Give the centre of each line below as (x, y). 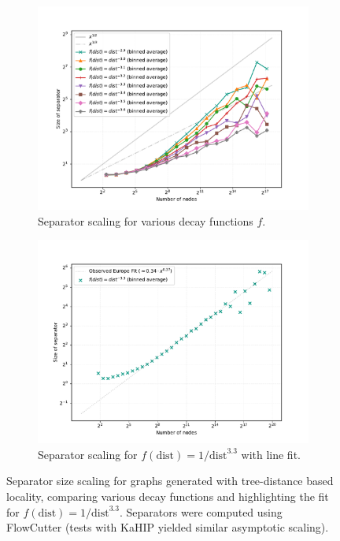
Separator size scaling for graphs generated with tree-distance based (170, 481)
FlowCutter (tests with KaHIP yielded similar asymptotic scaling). (168, 527)
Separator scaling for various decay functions (146, 220)
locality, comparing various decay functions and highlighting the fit (168, 496)
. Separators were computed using (201, 511)
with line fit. (271, 454)
